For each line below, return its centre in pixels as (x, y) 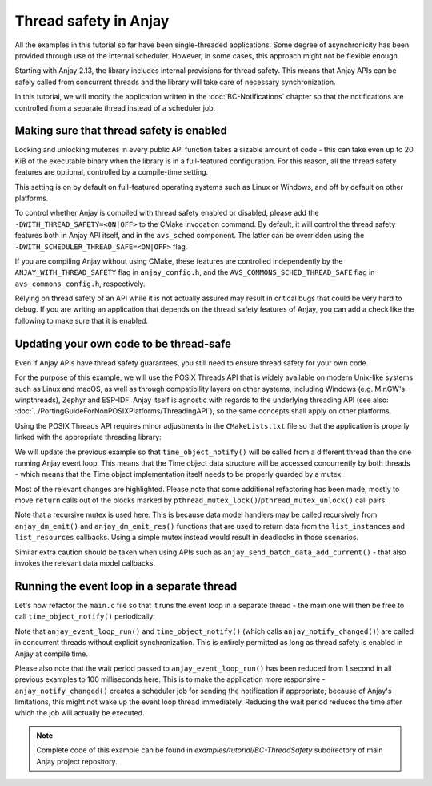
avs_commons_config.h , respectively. (80, 284)
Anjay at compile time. (51, 654)
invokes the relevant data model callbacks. (85, 563)
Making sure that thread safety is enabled (121, 131)
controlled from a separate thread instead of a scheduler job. (115, 107)
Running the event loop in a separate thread (126, 586)
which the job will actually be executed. (80, 713)
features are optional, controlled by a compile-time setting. (112, 172)
